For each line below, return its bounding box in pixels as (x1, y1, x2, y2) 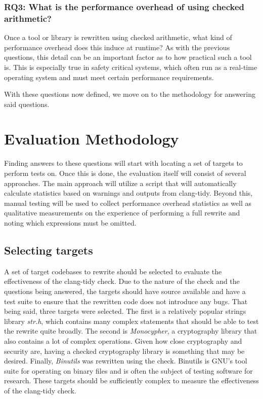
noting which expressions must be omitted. (4, 217, 137, 228)
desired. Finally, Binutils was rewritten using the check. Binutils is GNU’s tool (4, 355, 247, 366)
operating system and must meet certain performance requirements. (4, 71, 214, 82)
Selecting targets (4, 242, 93, 258)
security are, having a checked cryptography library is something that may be (4, 345, 245, 356)
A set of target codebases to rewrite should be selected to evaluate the (4, 266, 222, 276)
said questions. (4, 98, 50, 109)
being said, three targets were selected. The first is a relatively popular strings (4, 306, 246, 316)
